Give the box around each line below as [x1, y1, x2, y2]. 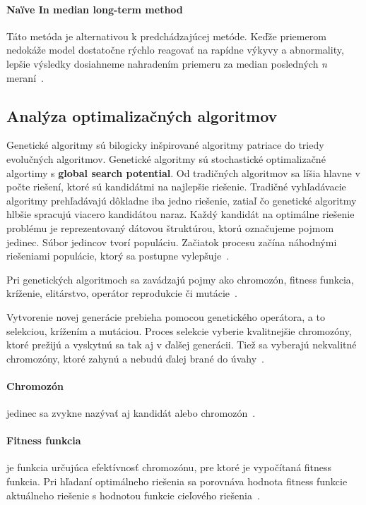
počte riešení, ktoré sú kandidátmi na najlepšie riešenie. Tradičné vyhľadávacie [6, 179, 346, 194]
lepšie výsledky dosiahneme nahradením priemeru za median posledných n [6, 56, 327, 71]
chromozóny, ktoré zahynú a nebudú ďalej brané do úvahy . [6, 351, 264, 365]
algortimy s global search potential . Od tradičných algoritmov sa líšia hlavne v [6, 165, 360, 180]
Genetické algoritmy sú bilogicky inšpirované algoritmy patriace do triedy [6, 138, 324, 152]
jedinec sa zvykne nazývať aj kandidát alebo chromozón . [6, 406, 256, 420]
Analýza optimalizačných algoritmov [6, 104, 278, 126]
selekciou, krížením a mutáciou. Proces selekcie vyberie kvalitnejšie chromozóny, [6, 323, 352, 338]
